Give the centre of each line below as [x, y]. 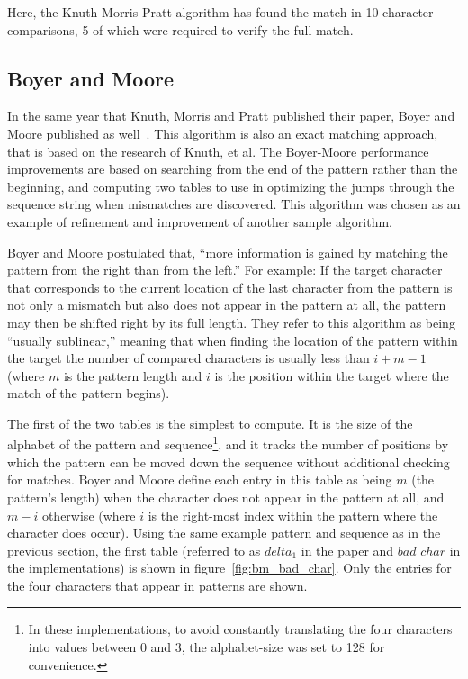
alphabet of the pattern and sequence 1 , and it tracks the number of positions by [228, 443]
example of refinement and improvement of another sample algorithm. [200, 221]
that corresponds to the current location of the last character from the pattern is [230, 287]
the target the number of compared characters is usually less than [189, 358]
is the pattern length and [133, 375]
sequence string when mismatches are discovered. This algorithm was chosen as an [234, 204]
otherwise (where [89, 515]
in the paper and [347, 550]
